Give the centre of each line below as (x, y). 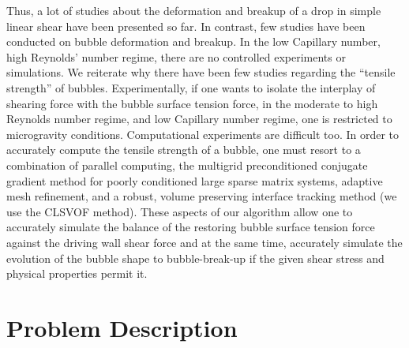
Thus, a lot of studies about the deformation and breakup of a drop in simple (194, 10)
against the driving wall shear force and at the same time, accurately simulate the (204, 242)
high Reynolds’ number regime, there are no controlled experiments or (176, 56)
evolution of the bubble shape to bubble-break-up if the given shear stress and (195, 258)
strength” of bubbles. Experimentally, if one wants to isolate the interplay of (191, 87)
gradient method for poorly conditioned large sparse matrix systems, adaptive (195, 180)
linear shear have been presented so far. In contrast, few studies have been (186, 26)
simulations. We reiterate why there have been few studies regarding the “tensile (201, 72)
